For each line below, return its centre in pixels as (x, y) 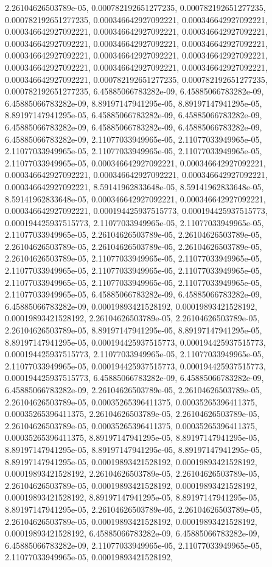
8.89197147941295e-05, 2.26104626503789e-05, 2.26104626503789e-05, (134, 509)
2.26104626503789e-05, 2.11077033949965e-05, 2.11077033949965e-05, (134, 258)
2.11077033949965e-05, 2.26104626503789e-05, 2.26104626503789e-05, (134, 234)
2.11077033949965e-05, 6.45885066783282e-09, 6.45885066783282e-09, (134, 294)
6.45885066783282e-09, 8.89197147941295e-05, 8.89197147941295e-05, (134, 103)
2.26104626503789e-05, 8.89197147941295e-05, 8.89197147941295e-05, (134, 330)
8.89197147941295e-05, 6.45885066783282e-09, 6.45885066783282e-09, (134, 115)
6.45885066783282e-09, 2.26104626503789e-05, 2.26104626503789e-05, (134, 390)
